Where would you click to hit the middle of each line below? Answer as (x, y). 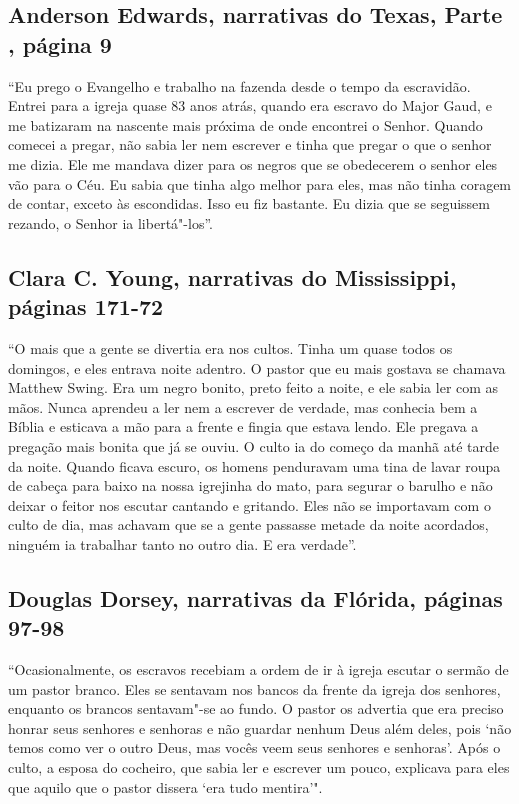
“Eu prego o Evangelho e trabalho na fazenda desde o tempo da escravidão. (239, 85)
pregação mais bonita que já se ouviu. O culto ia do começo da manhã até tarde (253, 445)
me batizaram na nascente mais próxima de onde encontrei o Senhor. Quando (245, 124)
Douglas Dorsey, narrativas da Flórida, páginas (255, 597)
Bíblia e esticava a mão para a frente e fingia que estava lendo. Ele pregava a (243, 426)
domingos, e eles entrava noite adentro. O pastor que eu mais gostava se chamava (257, 367)
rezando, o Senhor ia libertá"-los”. (110, 222)
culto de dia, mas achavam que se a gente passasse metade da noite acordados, (248, 524)
